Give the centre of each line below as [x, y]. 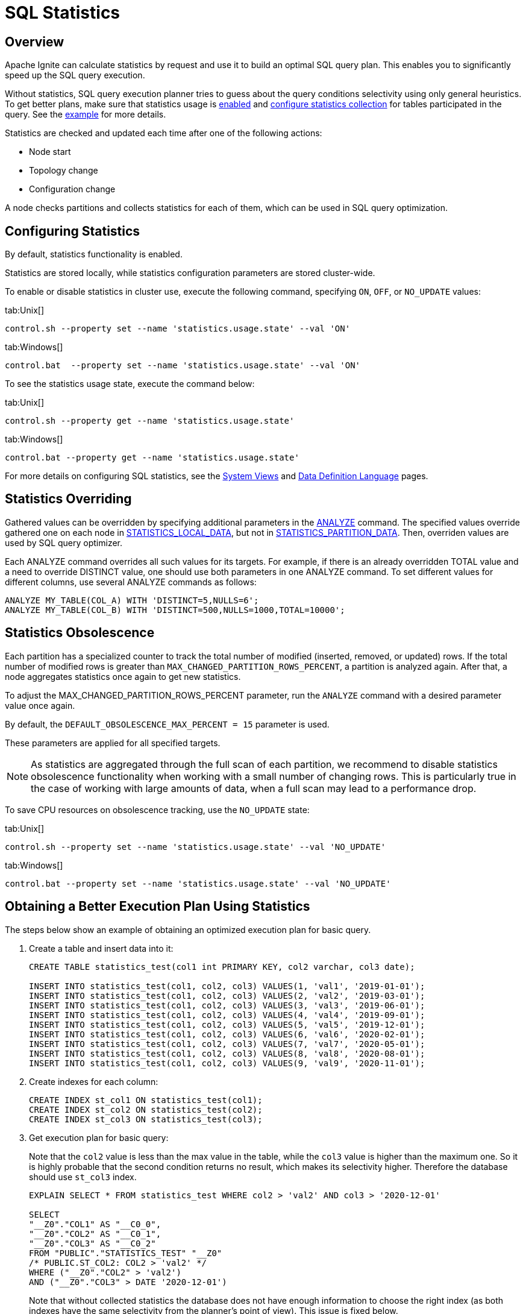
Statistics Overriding [68, 499]
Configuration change [72, 189]
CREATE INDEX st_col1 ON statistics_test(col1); [146, 1100]
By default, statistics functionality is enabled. [94, 254]
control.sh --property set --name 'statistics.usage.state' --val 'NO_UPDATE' [196, 847]
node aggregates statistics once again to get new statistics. [123, 676]
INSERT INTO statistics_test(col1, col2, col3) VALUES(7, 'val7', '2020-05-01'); [227, 1044]
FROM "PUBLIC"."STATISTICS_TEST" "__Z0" [126, 1253]
